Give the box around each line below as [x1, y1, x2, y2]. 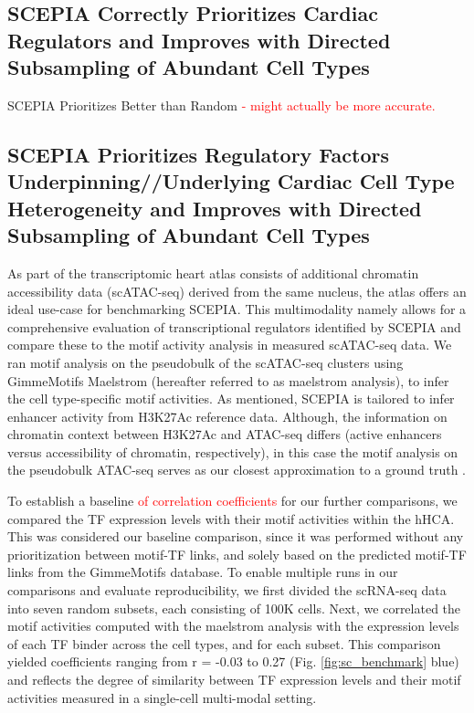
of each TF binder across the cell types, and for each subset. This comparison [7, 634, 441, 653]
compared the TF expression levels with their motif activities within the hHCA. [7, 509, 455, 528]
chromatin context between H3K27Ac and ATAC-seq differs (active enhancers [7, 425, 442, 444]
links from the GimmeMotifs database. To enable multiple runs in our [7, 562, 398, 582]
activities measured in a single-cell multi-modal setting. [7, 687, 317, 707]
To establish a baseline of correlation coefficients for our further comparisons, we [7, 491, 458, 510]
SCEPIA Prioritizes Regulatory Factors [7, 140, 389, 168]
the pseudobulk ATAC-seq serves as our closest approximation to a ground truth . [7, 460, 467, 479]
